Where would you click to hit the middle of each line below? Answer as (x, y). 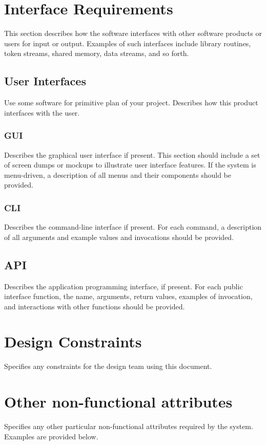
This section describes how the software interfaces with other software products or (133, 33)
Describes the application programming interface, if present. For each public (124, 286)
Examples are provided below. (51, 436)
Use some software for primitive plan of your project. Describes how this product (131, 103)
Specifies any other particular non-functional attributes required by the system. (129, 426)
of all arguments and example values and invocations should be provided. (119, 237)
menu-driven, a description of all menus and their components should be (118, 174)
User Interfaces (45, 81)
